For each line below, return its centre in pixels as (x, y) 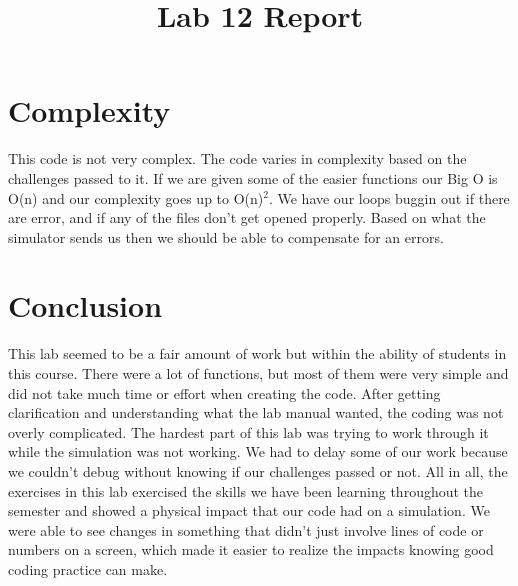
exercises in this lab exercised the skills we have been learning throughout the (246, 490)
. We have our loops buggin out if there (389, 197)
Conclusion (85, 305)
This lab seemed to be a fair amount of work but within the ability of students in (257, 353)
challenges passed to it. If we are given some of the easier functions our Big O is (253, 177)
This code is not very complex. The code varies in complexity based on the (237, 158)
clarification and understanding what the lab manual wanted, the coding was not (256, 412)
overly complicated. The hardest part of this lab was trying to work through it (248, 431)
